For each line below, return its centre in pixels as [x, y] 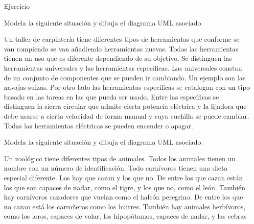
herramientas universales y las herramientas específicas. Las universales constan [123, 67]
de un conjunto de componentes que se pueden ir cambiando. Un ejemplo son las [125, 77]
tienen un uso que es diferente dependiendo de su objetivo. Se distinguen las [118, 58]
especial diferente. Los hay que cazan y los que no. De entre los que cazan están [124, 177]
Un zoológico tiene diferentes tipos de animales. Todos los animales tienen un [120, 158]
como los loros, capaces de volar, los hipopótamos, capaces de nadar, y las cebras [125, 216]
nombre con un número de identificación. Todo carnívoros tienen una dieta [116, 168]
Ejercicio [17, 6]
